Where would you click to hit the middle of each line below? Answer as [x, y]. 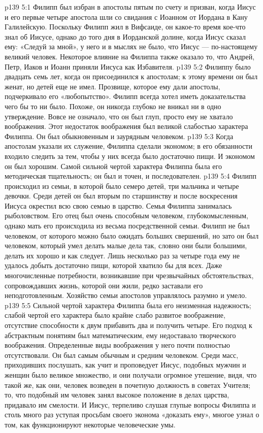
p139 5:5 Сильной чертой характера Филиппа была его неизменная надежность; [128, 305]
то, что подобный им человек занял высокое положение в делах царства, [117, 395]
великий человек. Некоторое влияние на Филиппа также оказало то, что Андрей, [130, 56]
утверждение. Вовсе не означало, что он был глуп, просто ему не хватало [119, 116]
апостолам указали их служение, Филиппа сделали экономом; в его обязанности [128, 146]
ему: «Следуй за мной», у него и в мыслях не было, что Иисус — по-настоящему [131, 46]
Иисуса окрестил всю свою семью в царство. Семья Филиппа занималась [118, 205]
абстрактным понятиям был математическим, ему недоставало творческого [120, 335]
